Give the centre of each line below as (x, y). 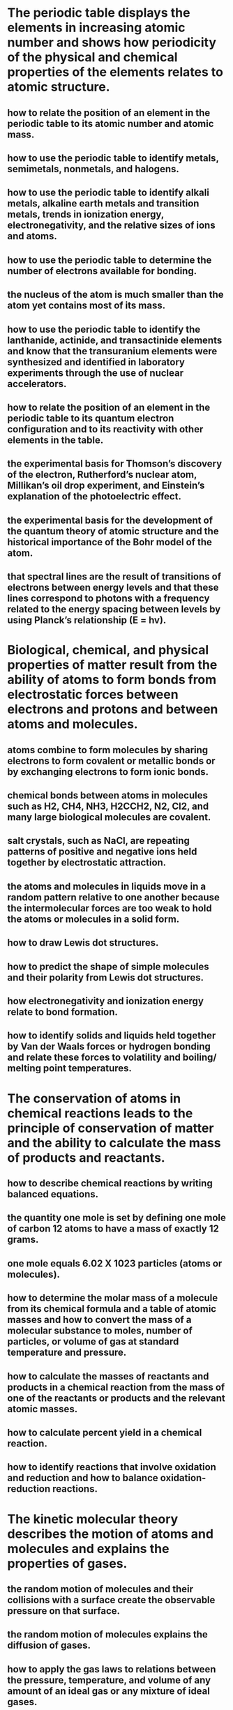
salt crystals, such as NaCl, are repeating (99, 841)
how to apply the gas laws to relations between (112, 1669)
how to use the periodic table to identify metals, (113, 158)
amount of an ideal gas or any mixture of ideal (109, 1691)
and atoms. (32, 236)
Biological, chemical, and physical (108, 650)
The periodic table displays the (99, 13)
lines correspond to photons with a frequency (108, 599)
